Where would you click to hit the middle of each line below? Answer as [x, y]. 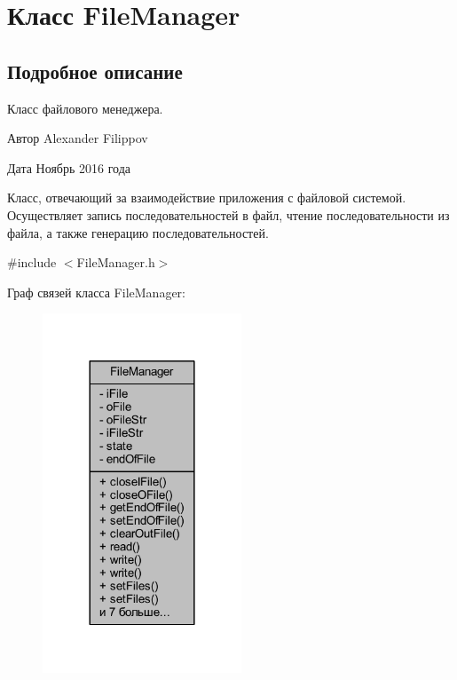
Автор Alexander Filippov [78, 138]
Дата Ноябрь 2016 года [69, 167]
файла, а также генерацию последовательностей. [138, 232]
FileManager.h [116, 262]
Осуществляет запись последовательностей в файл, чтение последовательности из [228, 214]
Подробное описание [95, 71]
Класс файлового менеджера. [85, 108]
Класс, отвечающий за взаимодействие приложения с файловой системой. [207, 198]
